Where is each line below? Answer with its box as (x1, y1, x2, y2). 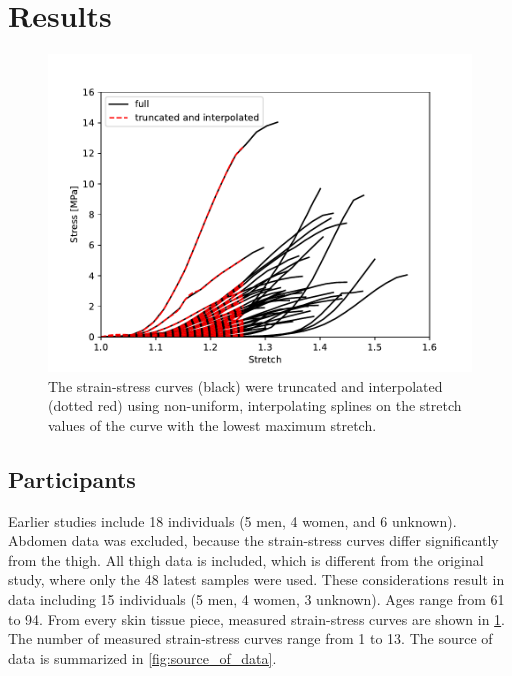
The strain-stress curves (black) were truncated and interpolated (48, 375, 443, 396)
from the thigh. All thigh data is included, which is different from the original (8, 549, 484, 570)
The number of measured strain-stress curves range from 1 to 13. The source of (8, 628, 493, 649)
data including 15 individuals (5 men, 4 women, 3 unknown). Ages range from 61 (8, 589, 505, 610)
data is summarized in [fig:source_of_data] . (8, 647, 277, 668)
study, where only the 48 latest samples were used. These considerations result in (8, 569, 505, 590)
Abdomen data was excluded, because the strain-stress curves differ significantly (8, 530, 499, 551)
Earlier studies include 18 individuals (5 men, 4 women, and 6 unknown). (8, 510, 457, 531)
